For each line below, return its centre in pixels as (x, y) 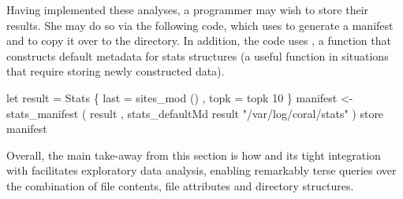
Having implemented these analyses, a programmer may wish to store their (188, 9)
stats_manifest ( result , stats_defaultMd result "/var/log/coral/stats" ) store (195, 113)
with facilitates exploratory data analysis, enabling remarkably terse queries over (201, 170)
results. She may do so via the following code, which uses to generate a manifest (200, 25)
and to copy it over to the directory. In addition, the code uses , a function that (199, 41)
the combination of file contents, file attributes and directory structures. (180, 185)
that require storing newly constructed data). (116, 71)
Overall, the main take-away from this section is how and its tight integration (194, 155)
